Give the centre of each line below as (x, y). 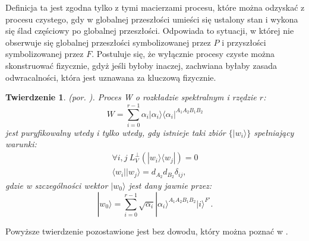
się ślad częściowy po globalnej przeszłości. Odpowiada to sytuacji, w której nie (150, 31)
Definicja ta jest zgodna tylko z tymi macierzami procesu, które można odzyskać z (155, 7)
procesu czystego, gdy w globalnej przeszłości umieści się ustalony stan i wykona (152, 19)
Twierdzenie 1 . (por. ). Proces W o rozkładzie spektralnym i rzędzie (131, 97)
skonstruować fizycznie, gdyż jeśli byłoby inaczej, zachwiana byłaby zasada (141, 65)
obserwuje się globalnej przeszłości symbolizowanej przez (108, 42)
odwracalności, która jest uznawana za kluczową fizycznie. (111, 77)
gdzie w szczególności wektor (57, 185)
